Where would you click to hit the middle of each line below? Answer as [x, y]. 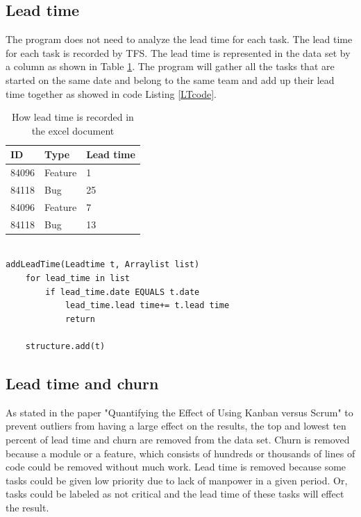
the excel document [73, 130]
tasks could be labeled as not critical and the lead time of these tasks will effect [175, 494]
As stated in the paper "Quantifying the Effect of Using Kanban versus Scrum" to [179, 412]
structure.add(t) [65, 346]
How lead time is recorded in [73, 117]
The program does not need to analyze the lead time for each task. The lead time [179, 39]
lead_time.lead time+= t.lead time [147, 306]
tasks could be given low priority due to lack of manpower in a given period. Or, [177, 480]
